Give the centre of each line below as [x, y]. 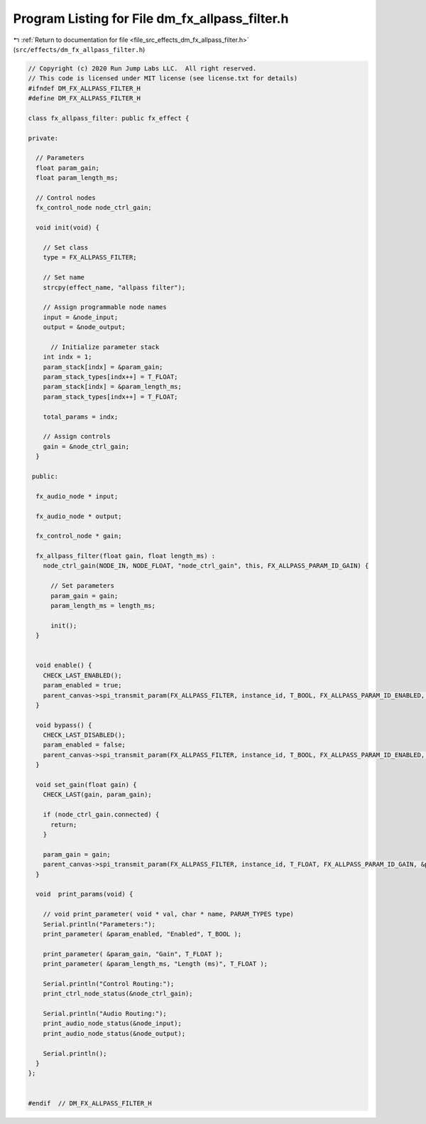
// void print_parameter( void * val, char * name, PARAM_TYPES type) [169, 914]
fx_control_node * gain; [79, 536]
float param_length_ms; [77, 178]
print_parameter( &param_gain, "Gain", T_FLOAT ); [133, 954]
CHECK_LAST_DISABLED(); [84, 735]
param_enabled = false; [84, 745]
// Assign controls [77, 437]
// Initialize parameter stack [105, 347]
